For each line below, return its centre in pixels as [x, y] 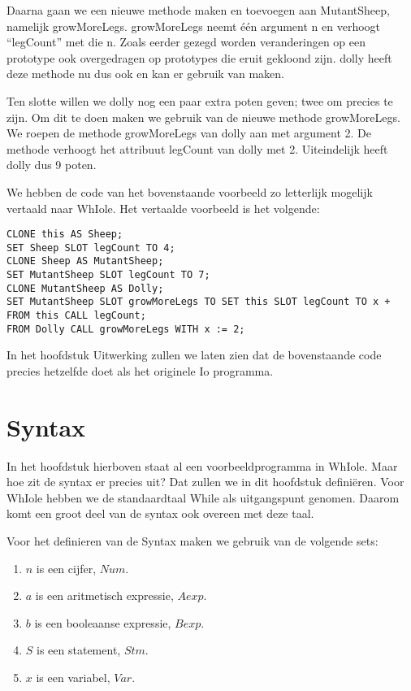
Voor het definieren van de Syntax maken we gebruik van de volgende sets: [193, 541]
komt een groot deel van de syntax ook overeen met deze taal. [160, 513]
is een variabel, [73, 678]
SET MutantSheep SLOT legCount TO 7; [108, 275]
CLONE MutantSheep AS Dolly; [85, 288]
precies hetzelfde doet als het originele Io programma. [140, 370]
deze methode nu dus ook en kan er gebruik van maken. [145, 74]
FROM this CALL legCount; [76, 316]
